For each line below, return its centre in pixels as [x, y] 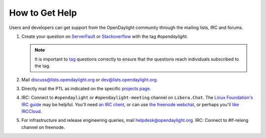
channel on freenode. [43, 127]
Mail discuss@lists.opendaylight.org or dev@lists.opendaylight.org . [90, 80]
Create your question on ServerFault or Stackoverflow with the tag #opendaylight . [105, 36]
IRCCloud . [32, 111]
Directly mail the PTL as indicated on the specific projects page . [86, 88]
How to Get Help [43, 13]
